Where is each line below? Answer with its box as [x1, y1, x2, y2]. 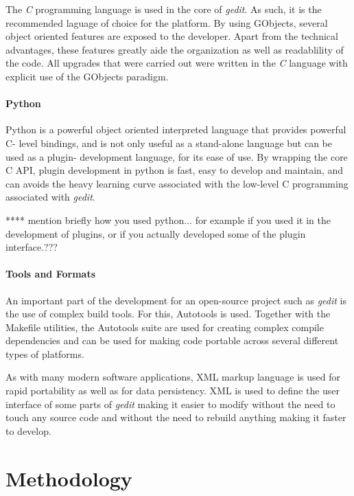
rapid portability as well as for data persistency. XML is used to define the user [5, 383, 340, 398]
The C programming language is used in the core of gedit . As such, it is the [5, 2, 322, 16]
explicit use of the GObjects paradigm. [5, 69, 169, 83]
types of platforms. [5, 346, 84, 361]
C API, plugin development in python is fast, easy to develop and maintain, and [5, 163, 344, 177]
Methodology [5, 464, 132, 492]
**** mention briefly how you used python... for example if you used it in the [5, 212, 331, 227]
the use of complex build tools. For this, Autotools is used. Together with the [5, 306, 331, 321]
